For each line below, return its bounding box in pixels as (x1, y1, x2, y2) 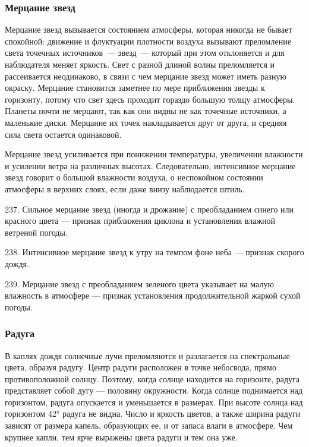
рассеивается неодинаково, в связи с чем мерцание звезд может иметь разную (5, 69, 287, 82)
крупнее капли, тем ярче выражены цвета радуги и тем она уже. (5, 430, 238, 443)
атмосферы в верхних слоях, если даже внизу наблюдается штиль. (5, 182, 245, 195)
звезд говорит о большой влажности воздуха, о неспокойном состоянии (5, 171, 263, 183)
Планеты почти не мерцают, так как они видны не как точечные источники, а (5, 104, 286, 117)
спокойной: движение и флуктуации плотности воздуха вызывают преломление (5, 34, 291, 47)
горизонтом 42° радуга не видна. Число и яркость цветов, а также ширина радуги (5, 407, 301, 420)
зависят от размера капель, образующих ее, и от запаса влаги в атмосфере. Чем (5, 419, 293, 432)
